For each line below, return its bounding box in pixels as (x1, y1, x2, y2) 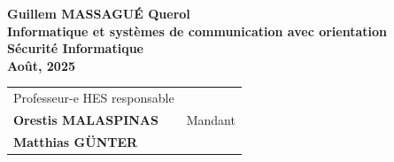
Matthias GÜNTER (13, 132, 138, 150)
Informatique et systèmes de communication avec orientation (7, 21, 387, 40)
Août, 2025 (7, 56, 75, 74)
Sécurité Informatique (7, 39, 143, 58)
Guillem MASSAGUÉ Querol (7, 4, 190, 22)
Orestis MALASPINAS (13, 110, 158, 128)
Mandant (186, 110, 236, 128)
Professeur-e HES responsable (13, 89, 174, 107)
